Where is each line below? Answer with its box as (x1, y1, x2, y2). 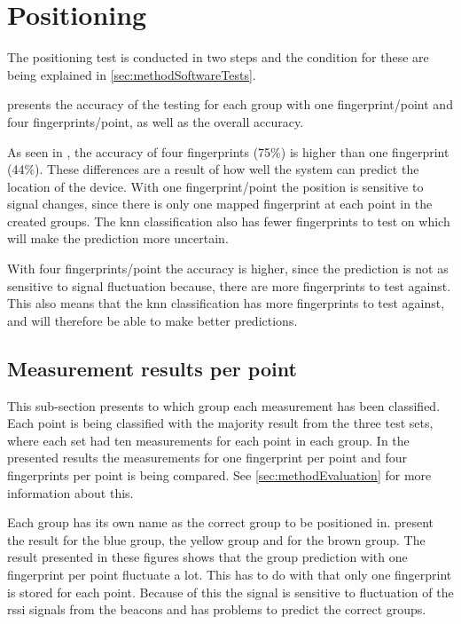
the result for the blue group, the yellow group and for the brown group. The (7, 530, 426, 549)
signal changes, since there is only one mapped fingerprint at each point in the (7, 194, 433, 213)
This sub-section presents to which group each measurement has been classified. (7, 396, 441, 415)
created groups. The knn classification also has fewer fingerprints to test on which (7, 211, 450, 230)
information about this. (7, 483, 134, 502)
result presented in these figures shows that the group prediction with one (7, 548, 408, 566)
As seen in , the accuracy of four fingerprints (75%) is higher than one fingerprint (7, 142, 449, 161)
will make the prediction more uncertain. (7, 229, 229, 248)
